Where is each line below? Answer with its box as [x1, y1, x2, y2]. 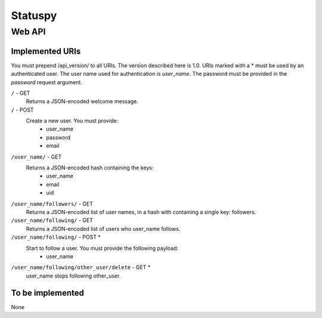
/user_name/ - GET [11, 153, 62, 160]
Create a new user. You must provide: [26, 117, 119, 125]
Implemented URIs [11, 46, 81, 56]
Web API [11, 26, 46, 37]
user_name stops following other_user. [26, 272, 121, 279]
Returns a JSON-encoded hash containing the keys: [26, 164, 154, 171]
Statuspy [11, 9, 57, 22]
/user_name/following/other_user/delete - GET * [11, 264, 151, 271]
